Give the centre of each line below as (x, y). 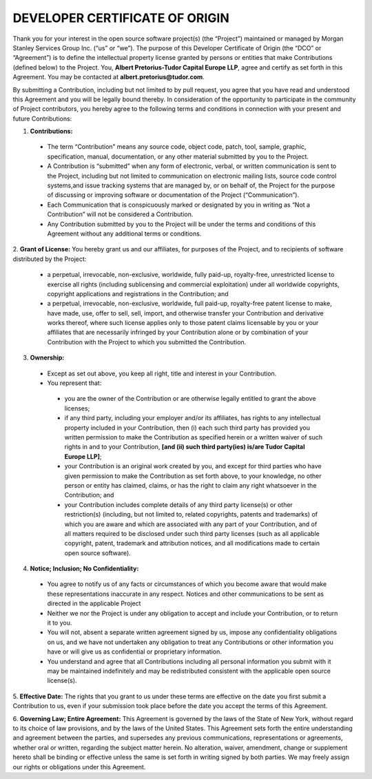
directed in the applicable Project (94, 603)
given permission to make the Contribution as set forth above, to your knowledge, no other (193, 476)
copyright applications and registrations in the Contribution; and (138, 293)
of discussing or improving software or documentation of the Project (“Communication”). (173, 195)
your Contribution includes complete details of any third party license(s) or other (178, 505)
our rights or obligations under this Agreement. (79, 767)
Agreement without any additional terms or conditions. (124, 233)
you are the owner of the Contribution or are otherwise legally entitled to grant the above (190, 399)
